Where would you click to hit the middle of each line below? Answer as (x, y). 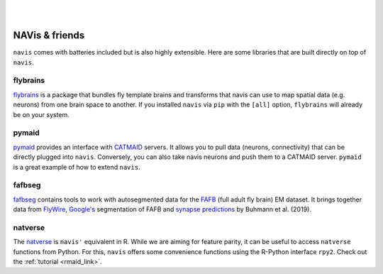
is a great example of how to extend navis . (77, 167)
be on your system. (41, 114)
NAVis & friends (49, 35)
